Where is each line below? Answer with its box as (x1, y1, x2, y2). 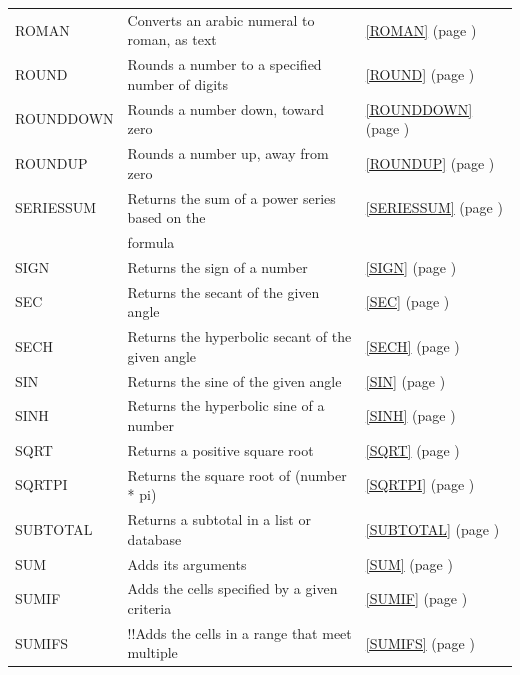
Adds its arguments (127, 553, 247, 574)
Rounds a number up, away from (127, 143, 329, 164)
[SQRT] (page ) (365, 439, 460, 460)
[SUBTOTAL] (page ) (365, 518, 500, 539)
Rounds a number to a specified (127, 54, 322, 75)
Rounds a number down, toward (127, 98, 324, 119)
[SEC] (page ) (365, 291, 450, 312)
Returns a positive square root (127, 439, 314, 460)
